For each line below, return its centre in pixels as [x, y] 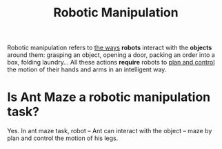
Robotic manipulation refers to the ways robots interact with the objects [110, 48]
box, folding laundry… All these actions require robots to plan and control [111, 62]
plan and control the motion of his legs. [63, 138]
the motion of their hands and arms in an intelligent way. [87, 69]
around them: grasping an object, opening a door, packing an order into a [111, 55]
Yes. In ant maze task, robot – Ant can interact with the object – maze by [110, 131]
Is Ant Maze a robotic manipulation [109, 97]
